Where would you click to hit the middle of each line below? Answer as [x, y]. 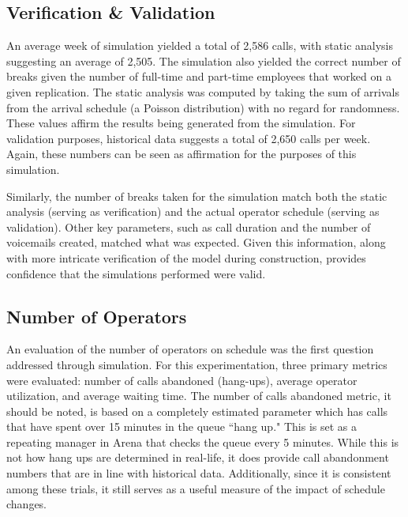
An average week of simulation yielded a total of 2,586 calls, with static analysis [200, 45]
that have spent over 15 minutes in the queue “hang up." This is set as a [182, 426]
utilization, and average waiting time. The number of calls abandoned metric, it [199, 396]
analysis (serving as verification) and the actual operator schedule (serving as [193, 211]
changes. [27, 504]
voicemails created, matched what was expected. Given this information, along [196, 242]
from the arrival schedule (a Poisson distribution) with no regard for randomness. [203, 107]
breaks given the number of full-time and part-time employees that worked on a [199, 76]
